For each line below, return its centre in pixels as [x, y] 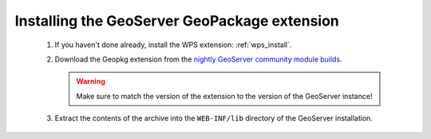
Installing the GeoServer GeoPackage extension [177, 21]
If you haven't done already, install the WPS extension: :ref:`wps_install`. [173, 45]
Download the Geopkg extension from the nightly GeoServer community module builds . [198, 59]
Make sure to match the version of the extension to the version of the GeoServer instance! [224, 96]
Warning [91, 81]
